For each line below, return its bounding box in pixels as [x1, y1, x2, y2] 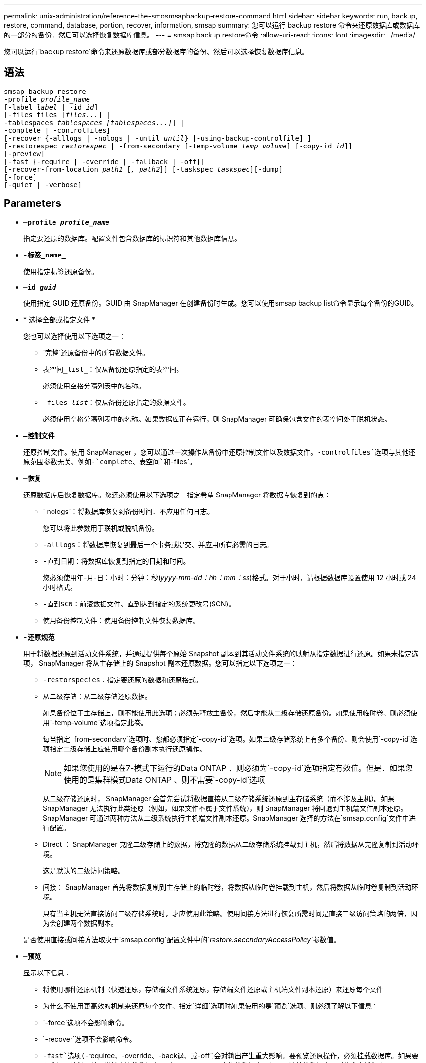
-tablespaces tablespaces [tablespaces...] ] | [4, 118, 184, 127]
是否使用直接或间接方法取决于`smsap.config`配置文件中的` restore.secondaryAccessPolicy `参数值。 [23, 935, 340, 944]
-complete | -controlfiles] [4, 126, 111, 134]
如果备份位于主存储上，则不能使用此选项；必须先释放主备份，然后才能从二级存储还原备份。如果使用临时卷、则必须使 [43, 708, 417, 717]
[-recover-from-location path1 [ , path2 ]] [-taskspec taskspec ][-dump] [4, 165, 283, 173]
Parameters [4, 197, 61, 210]
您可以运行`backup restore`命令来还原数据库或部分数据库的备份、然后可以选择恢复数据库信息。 [4, 47, 309, 55]
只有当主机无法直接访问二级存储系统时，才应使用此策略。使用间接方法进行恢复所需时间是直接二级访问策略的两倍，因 [43, 909, 417, 917]
